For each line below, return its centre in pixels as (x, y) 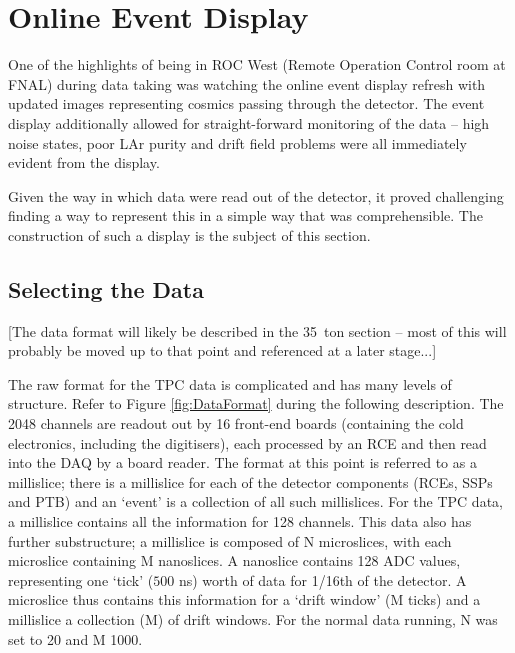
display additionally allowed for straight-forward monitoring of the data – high (249, 122)
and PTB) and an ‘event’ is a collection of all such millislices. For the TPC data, (255, 501)
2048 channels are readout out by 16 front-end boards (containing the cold (236, 423)
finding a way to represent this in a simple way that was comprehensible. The (245, 215)
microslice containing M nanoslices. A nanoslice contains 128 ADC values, (234, 560)
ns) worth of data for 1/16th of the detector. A (322, 579)
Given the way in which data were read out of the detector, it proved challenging (256, 195)
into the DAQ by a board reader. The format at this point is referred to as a (242, 462)
